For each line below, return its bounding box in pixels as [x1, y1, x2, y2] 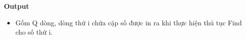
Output [4, 1, 29, 11]
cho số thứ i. [15, 27, 53, 37]
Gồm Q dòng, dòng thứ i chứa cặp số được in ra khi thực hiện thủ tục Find [15, 17, 242, 27]
